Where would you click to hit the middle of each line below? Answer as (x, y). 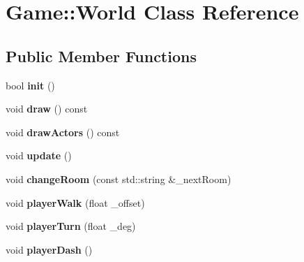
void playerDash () (49, 249)
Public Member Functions (101, 56)
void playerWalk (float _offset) (75, 202)
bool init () (30, 85)
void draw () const (47, 109)
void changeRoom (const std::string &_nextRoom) (119, 179)
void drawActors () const (63, 132)
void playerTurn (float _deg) (71, 226)
